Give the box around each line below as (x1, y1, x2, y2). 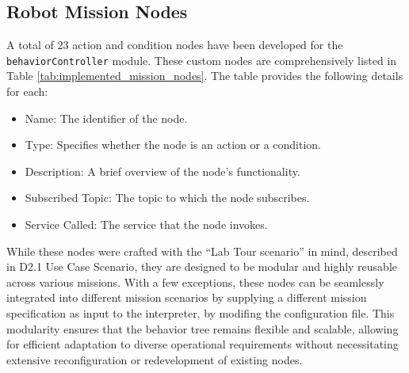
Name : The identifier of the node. (25, 109, 188, 126)
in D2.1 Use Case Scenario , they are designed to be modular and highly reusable (6, 258, 398, 275)
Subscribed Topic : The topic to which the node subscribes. (25, 189, 310, 206)
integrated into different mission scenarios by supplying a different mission (6, 289, 367, 306)
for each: (6, 83, 48, 100)
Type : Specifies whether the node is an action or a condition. (25, 136, 321, 153)
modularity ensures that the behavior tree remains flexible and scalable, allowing (6, 320, 399, 337)
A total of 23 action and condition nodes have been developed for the (6, 36, 343, 53)
